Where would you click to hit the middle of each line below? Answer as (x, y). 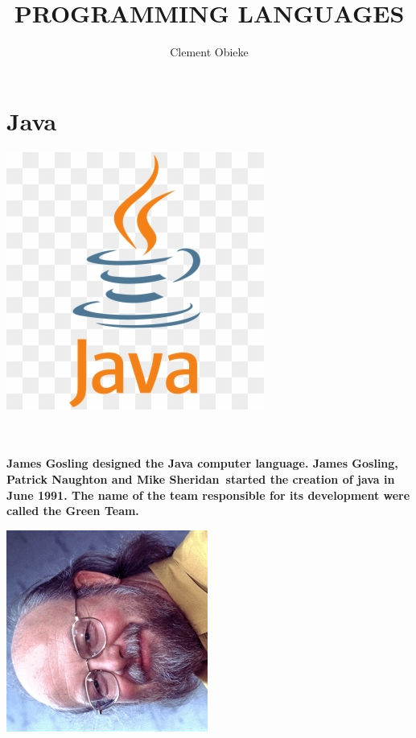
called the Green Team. (73, 511)
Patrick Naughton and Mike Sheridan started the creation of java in (201, 479)
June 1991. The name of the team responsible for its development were (208, 495)
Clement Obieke (209, 52)
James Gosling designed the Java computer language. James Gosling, (202, 463)
